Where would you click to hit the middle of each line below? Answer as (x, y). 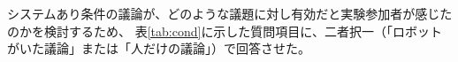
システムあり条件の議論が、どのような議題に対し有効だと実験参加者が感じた (230, 13)
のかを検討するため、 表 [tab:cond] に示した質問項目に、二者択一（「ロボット (225, 31)
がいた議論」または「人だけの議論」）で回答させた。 (159, 48)
